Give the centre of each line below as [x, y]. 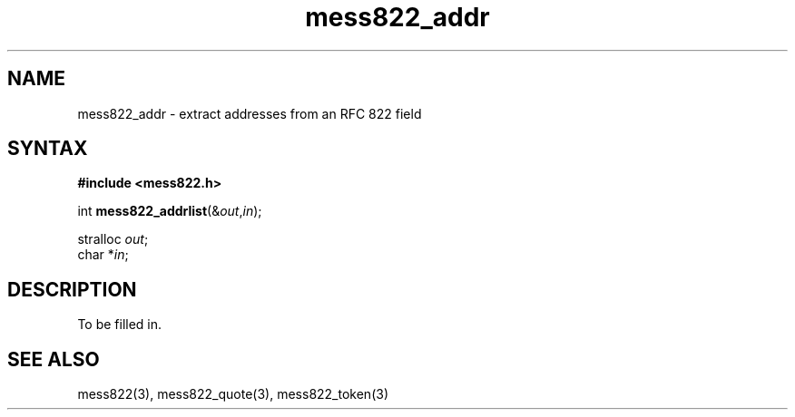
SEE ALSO [54, 359]
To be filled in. [120, 325]
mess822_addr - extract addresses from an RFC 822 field [250, 113]
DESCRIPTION [72, 289]
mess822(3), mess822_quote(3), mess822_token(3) [233, 394]
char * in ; [103, 255]
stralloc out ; [113, 239]
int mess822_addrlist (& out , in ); [170, 211]
